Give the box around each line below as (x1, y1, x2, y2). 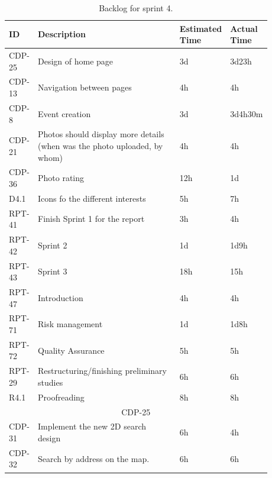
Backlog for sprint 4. (99, 2, 173, 14)
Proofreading (38, 390, 85, 403)
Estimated (179, 22, 222, 34)
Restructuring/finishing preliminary (38, 364, 167, 377)
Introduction (38, 291, 83, 303)
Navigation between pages (38, 81, 132, 93)
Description (38, 28, 86, 40)
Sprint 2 (38, 238, 67, 251)
